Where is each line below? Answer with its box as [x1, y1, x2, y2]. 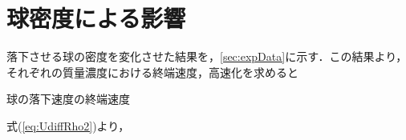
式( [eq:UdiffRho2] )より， [6, 117, 130, 134]
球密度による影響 [6, 2, 186, 34]
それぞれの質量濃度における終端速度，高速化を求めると [6, 63, 298, 80]
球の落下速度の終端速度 [6, 90, 130, 107]
